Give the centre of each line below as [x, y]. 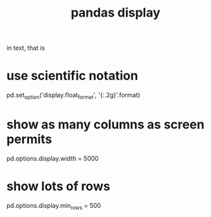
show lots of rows [58, 186]
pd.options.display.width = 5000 [53, 158]
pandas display [116, 13]
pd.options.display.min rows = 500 [54, 206]
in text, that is [26, 48]
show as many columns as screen [105, 125]
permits [29, 139]
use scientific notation [72, 76]
